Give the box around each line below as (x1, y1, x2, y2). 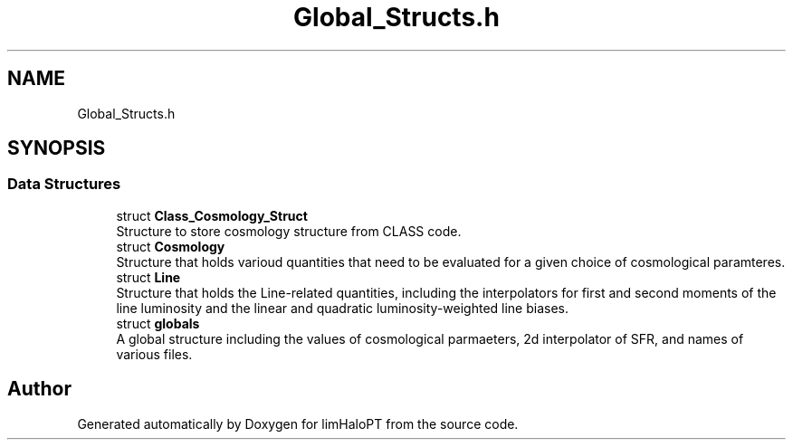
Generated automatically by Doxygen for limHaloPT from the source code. (77, 415, 519, 432)
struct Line (116, 269, 181, 285)
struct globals (116, 315, 200, 331)
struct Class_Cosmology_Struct (116, 207, 308, 223)
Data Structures (7, 175, 121, 194)
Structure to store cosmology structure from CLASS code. (116, 223, 462, 239)
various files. (116, 346, 193, 362)
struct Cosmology (116, 238, 225, 254)
